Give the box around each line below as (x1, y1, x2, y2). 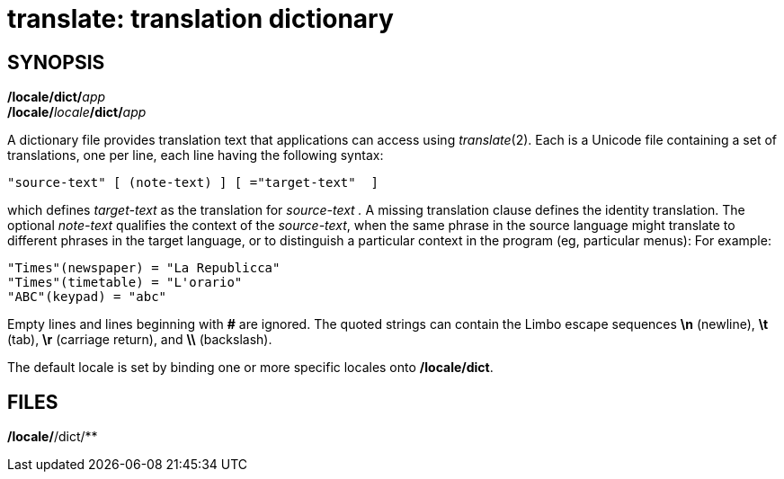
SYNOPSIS (7, 50, 105, 74)
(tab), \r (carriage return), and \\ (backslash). (7, 332, 272, 348)
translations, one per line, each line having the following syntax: (7, 147, 384, 164)
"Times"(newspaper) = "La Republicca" (7, 261, 281, 276)
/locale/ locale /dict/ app (7, 104, 147, 120)
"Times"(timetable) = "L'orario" (7, 275, 243, 290)
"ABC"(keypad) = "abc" (7, 289, 167, 305)
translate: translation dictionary (7, 4, 394, 34)
